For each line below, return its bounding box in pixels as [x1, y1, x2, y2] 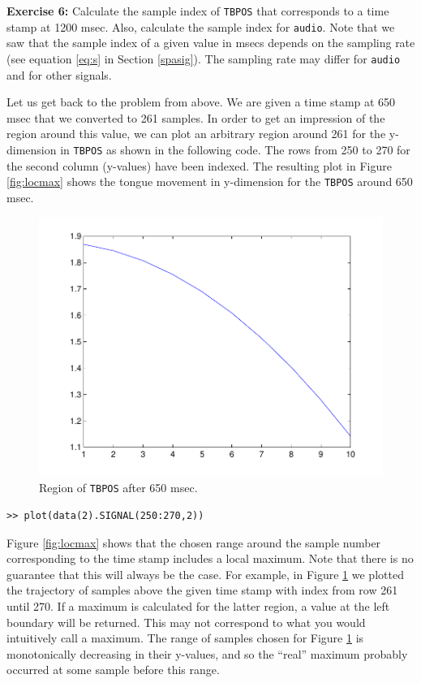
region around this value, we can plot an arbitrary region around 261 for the [6, 125, 386, 142]
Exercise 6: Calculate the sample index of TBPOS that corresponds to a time [6, 2, 389, 19]
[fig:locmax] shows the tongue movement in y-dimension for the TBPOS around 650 [6, 173, 413, 190]
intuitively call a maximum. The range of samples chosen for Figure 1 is [6, 629, 364, 646]
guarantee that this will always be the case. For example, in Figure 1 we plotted [6, 565, 404, 582]
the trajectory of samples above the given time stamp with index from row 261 [6, 581, 398, 599]
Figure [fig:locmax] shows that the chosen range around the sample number [6, 534, 381, 551]
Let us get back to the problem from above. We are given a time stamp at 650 [6, 93, 396, 110]
